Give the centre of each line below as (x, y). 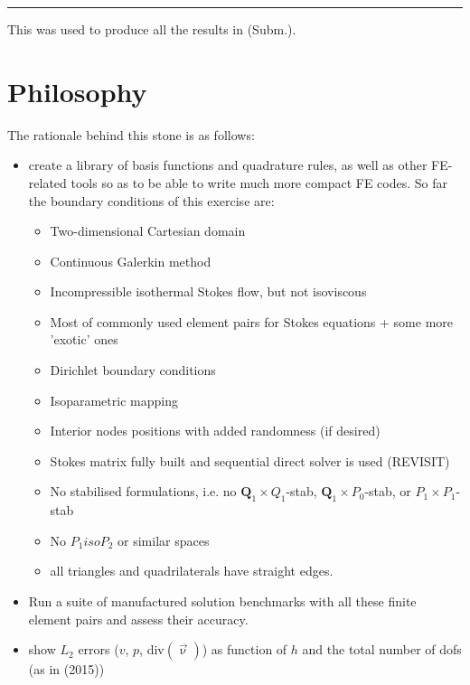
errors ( (99, 649)
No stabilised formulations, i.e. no (143, 491)
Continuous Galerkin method (131, 261)
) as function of (244, 649)
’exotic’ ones (84, 339)
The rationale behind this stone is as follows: (131, 134)
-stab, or (388, 491)
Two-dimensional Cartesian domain (148, 231)
